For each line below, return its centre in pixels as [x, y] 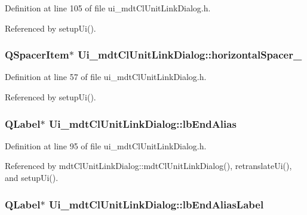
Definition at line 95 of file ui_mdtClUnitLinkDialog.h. [106, 145]
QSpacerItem [37, 55]
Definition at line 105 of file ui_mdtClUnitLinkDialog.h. [108, 8]
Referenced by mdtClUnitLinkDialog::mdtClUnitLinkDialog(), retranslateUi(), [148, 166]
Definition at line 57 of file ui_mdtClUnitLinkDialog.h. [106, 77]
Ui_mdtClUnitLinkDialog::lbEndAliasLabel [156, 204]
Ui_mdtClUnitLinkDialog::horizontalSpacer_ [190, 55]
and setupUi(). [32, 177]
